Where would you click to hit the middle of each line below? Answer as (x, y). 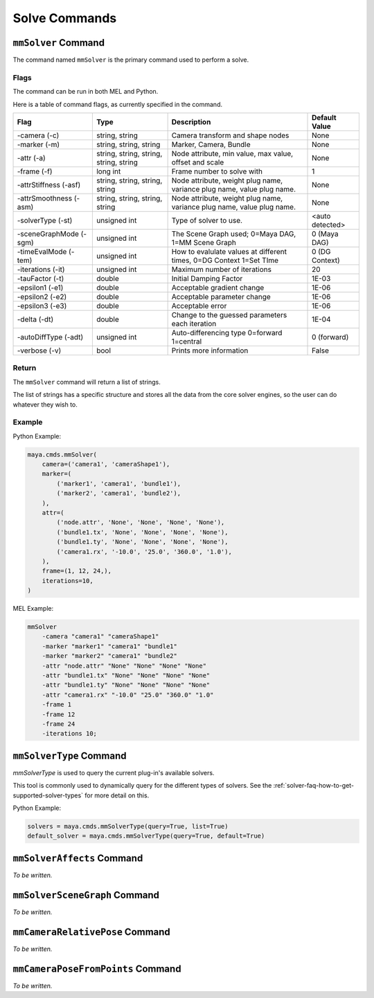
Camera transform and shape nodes (230, 135)
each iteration (194, 323)
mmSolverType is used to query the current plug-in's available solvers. (114, 772)
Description (191, 121)
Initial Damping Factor (207, 278)
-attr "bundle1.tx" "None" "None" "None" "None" (126, 676)
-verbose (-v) (39, 350)
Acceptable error (199, 305)
